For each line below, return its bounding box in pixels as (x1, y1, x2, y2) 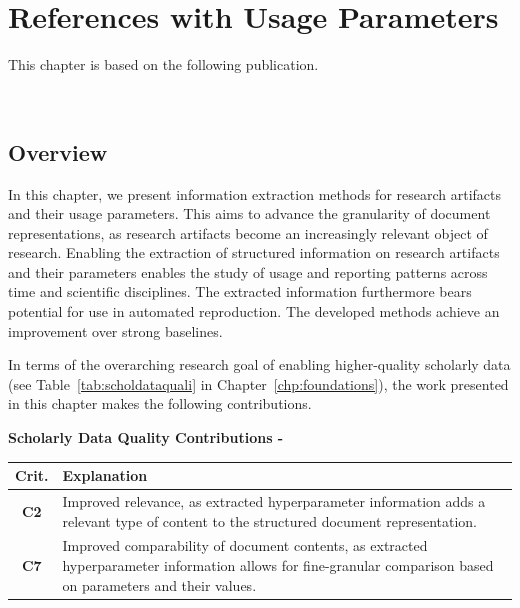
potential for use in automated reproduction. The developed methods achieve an (8, 301, 500, 322)
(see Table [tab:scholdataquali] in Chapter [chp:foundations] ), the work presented (8, 373, 509, 394)
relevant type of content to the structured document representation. (62, 510, 477, 531)
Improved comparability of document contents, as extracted (62, 535, 428, 556)
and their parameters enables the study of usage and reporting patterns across (8, 261, 488, 282)
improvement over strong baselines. (8, 320, 223, 341)
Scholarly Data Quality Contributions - (8, 427, 284, 448)
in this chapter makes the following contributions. (8, 393, 312, 414)
